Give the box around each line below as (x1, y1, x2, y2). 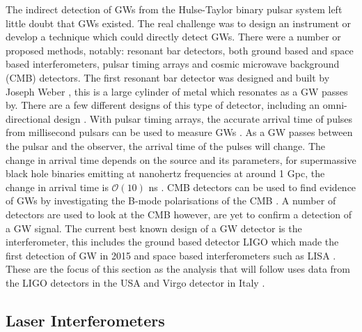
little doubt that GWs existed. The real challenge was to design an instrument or (6, 15, 352, 30)
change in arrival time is (6, 179, 109, 194)
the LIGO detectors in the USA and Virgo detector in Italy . (6, 275, 265, 289)
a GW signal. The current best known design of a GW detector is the (6, 220, 302, 235)
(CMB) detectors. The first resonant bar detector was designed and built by (6, 70, 330, 84)
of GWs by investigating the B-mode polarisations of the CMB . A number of (6, 193, 336, 208)
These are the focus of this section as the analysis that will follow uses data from (6, 262, 350, 276)
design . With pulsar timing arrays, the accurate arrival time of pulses (54, 111, 353, 126)
